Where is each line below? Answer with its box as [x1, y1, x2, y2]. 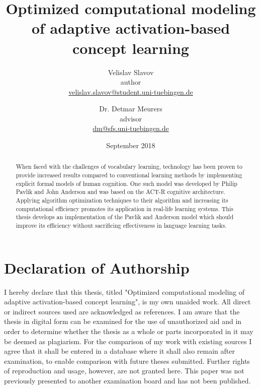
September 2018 [106, 140, 155, 151]
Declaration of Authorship [4, 257, 190, 278]
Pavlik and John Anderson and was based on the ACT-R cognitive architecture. [16, 187, 225, 196]
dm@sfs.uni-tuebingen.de [93, 123, 169, 134]
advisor [119, 113, 142, 123]
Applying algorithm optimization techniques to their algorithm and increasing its [16, 196, 228, 205]
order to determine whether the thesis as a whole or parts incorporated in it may [4, 326, 253, 337]
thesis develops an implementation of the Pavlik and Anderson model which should [16, 213, 234, 221]
